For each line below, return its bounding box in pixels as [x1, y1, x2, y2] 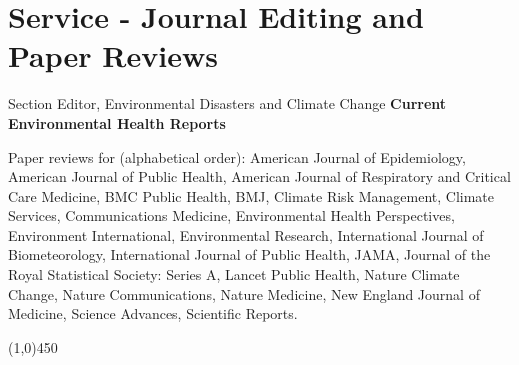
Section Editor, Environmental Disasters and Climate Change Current [8, 93, 447, 114]
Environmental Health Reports [8, 112, 226, 133]
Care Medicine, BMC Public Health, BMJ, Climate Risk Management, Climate [8, 185, 495, 206]
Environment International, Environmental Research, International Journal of [8, 224, 484, 245]
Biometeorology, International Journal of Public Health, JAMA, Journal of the [8, 244, 491, 265]
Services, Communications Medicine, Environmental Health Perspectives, [8, 205, 455, 226]
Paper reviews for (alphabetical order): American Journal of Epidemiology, [8, 146, 466, 167]
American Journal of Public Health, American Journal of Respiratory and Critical [8, 166, 511, 187]
